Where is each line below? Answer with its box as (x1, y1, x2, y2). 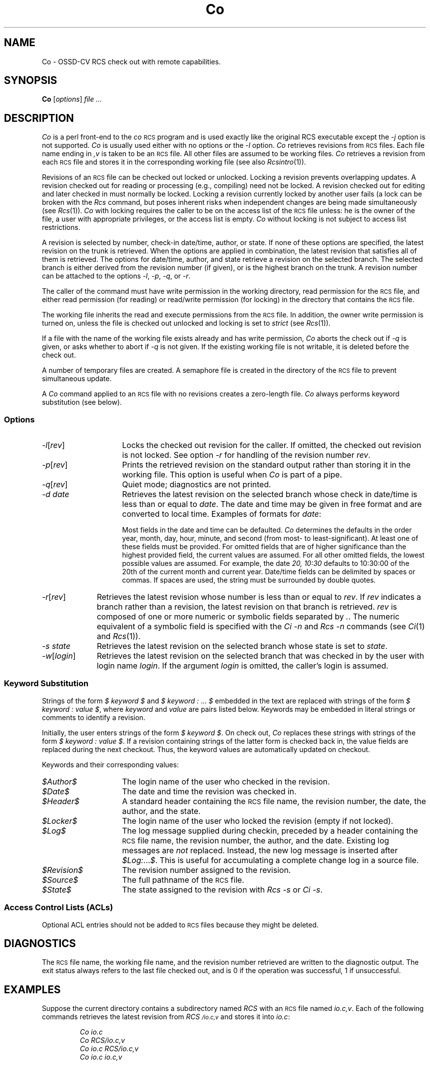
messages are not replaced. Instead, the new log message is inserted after (122, 845, 398, 855)
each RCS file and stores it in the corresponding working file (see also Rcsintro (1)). (42, 158, 306, 167)
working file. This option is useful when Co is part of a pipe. (122, 470, 342, 480)
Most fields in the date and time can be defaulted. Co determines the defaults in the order (122, 526, 412, 534)
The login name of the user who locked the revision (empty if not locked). (122, 815, 393, 826)
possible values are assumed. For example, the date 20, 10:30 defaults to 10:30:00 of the (122, 559, 409, 568)
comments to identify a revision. (42, 713, 146, 722)
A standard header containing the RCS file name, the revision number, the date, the (122, 796, 426, 806)
